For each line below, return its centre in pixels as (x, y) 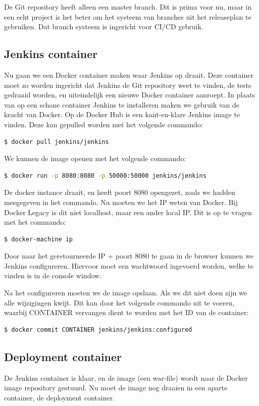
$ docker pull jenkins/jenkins (57, 142)
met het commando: (35, 222)
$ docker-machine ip (39, 239)
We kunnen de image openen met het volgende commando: (95, 158)
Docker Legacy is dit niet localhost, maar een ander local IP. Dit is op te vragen (128, 212)
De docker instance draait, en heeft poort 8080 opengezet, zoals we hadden (120, 192)
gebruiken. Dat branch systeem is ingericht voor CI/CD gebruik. (104, 27)
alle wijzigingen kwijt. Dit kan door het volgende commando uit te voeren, (119, 302)
